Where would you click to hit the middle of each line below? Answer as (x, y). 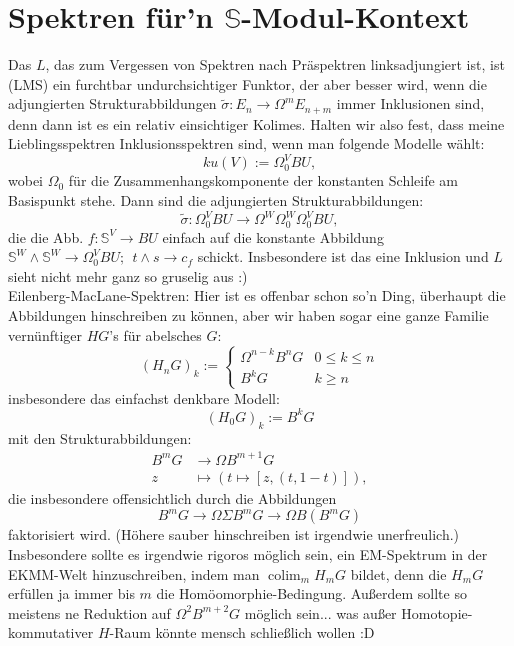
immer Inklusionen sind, (410, 103)
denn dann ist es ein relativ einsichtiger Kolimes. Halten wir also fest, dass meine (256, 123)
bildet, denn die (398, 573)
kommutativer (51, 632)
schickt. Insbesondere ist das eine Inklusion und (343, 256)
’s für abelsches (155, 334)
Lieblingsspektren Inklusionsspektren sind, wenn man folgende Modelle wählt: (246, 143)
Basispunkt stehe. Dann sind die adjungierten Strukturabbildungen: (216, 200)
